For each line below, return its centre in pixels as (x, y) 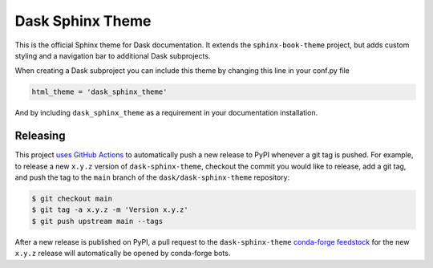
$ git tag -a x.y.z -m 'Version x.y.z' (110, 210)
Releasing (40, 136)
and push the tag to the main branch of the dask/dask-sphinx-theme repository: (152, 177)
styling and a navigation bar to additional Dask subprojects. (113, 55)
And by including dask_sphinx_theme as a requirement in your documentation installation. (166, 113)
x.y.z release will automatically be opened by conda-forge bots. (123, 254)
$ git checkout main (72, 198)
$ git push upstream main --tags (97, 221)
